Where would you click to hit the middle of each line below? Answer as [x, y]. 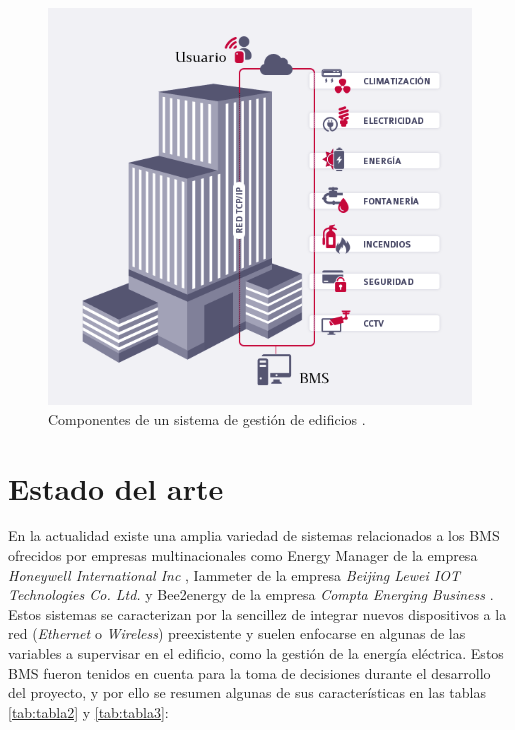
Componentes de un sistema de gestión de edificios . [207, 418]
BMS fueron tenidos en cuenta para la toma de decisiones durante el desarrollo [249, 672]
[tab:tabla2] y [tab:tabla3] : [88, 711]
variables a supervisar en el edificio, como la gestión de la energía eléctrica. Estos [256, 653]
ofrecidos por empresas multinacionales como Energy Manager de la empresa [243, 555]
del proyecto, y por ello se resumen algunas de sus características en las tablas [247, 692]
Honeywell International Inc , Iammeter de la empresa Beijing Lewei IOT [234, 574]
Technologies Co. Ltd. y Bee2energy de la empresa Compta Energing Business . [251, 594]
